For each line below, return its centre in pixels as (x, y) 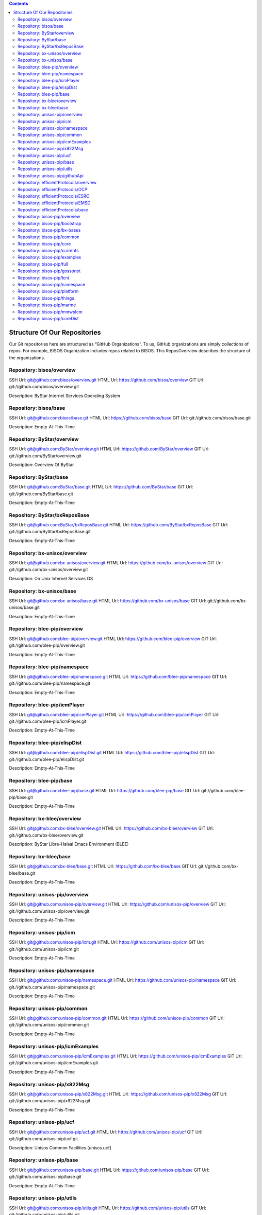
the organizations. (27, 358)
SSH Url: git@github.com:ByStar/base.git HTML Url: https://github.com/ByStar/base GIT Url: (101, 487)
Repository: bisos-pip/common (49, 237)
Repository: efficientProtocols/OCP (52, 189)
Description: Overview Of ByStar (41, 465)
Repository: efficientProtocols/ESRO (54, 196)
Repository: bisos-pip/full (43, 264)
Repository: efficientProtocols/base (53, 209)
